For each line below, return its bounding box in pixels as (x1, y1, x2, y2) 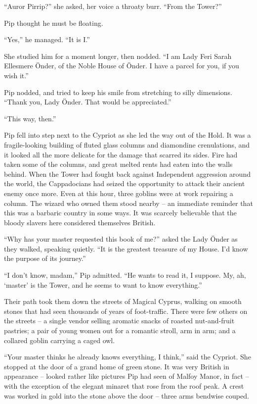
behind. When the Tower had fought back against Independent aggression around (4, 168, 251, 179)
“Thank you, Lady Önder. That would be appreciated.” (4, 97, 171, 107)
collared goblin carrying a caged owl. (4, 335, 115, 345)
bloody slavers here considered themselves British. (4, 217, 156, 227)
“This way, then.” (4, 113, 56, 123)
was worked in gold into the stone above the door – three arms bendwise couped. (4, 390, 249, 401)
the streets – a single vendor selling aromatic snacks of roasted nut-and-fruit (4, 315, 235, 326)
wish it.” (4, 70, 29, 80)
